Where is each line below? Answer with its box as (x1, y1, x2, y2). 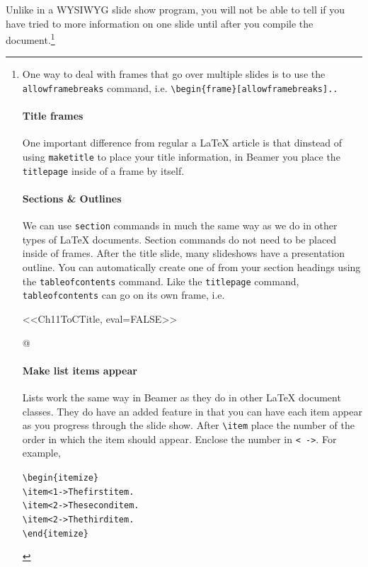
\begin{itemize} (22, 473, 99, 483)
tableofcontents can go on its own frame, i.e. (22, 287, 225, 302)
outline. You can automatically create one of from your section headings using (22, 260, 361, 275)
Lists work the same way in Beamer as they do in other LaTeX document (22, 389, 341, 404)
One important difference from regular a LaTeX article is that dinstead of (22, 135, 343, 150)
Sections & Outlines (22, 190, 122, 205)
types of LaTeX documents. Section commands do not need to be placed (22, 231, 337, 246)
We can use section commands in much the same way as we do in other (22, 218, 338, 233)
